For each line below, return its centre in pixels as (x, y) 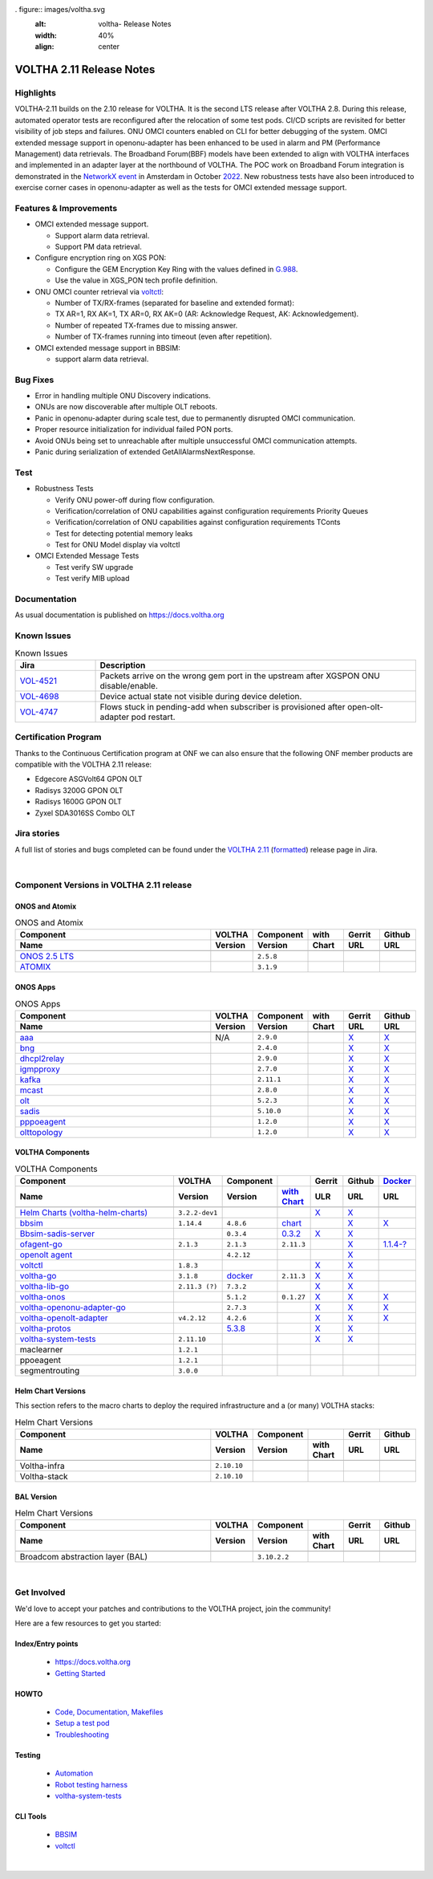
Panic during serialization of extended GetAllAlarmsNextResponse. (145, 451)
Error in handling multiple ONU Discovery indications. (123, 396)
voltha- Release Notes (135, 24)
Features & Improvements (66, 208)
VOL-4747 (39, 712)
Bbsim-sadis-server (57, 1234)
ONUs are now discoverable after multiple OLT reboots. (126, 407)
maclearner (41, 1350)
